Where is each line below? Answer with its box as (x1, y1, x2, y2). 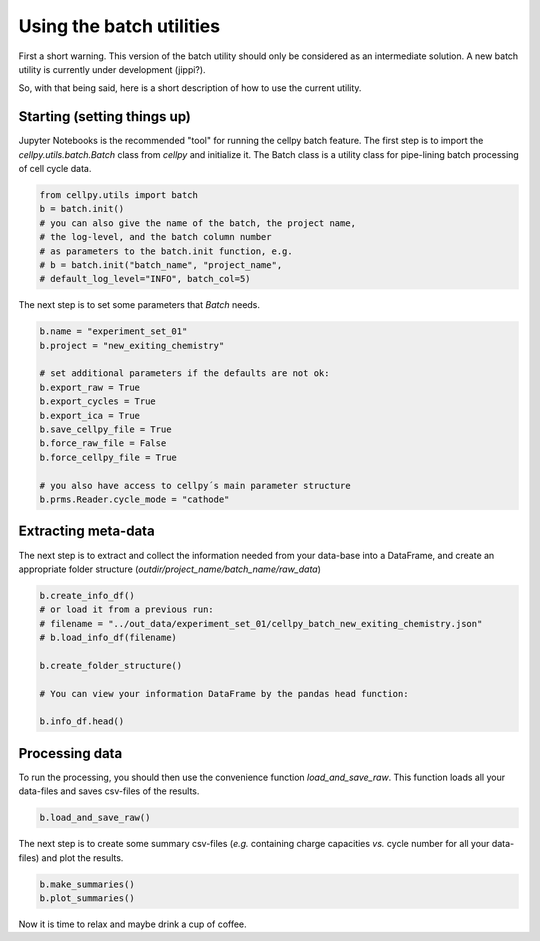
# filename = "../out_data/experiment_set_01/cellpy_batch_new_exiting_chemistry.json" (39, 618, 483, 629)
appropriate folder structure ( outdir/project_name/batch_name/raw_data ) (18, 563, 322, 575)
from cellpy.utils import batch (39, 190, 199, 200)
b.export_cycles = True (39, 396, 157, 407)
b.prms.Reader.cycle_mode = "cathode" (39, 494, 230, 505)
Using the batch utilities (18, 15, 220, 37)
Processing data (18, 745, 123, 762)
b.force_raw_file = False (39, 438, 167, 449)
